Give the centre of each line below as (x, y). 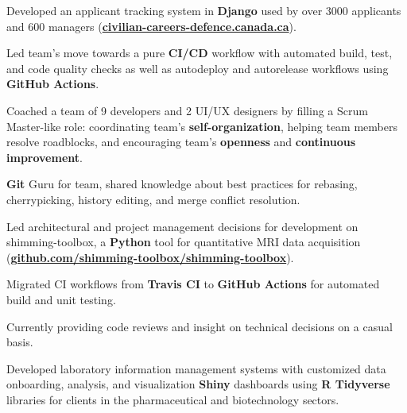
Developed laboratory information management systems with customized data (196, 368)
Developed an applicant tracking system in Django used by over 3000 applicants (204, 10)
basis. (20, 342)
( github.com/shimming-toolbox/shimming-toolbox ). (150, 257)
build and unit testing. (61, 299)
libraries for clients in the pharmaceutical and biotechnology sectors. (173, 399)
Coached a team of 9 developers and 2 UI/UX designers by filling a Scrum (187, 110)
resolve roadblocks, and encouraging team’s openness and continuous (181, 142)
